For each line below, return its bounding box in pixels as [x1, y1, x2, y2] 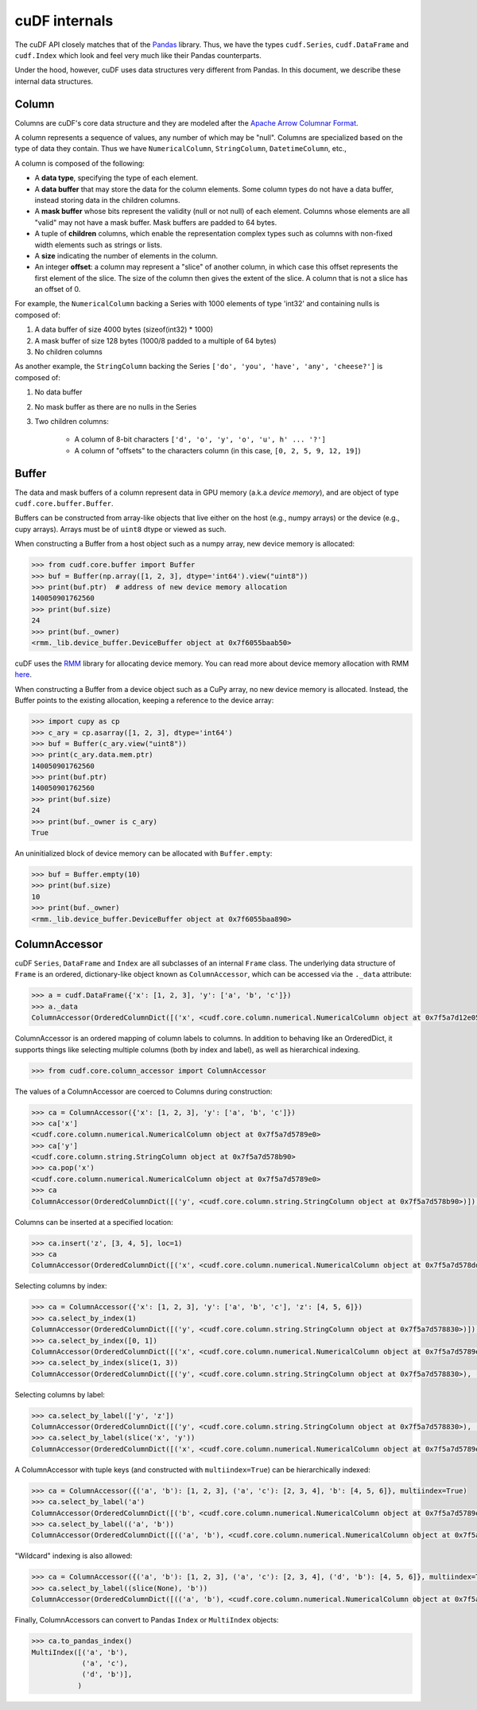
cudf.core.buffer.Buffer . [14, 499, 114, 508]
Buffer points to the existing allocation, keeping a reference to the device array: [14, 696, 274, 705]
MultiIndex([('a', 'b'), [31, 1647, 129, 1657]
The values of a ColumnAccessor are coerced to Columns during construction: [14, 1086, 273, 1096]
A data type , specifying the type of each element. [34, 173, 199, 183]
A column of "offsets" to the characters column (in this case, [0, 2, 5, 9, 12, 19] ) [74, 445, 361, 455]
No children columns [34, 347, 103, 357]
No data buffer [34, 387, 83, 397]
